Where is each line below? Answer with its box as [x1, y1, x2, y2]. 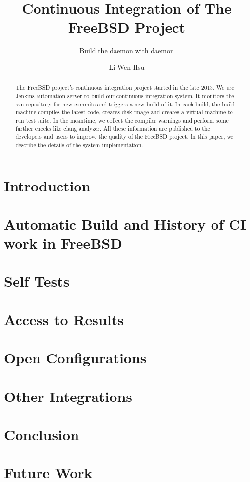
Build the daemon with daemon [79, 45, 174, 56]
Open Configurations [4, 348, 147, 368]
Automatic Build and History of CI [4, 213, 246, 233]
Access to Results [4, 309, 124, 329]
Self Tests [4, 271, 70, 291]
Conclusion [4, 424, 79, 444]
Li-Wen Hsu [109, 62, 145, 72]
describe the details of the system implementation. [15, 140, 143, 148]
